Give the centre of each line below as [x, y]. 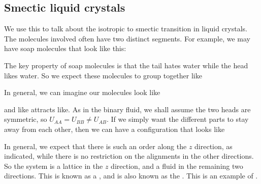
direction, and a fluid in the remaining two [177, 166]
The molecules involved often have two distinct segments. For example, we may [127, 38]
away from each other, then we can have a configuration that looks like [115, 129]
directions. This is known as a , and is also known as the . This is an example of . [131, 176]
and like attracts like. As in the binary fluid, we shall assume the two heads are [127, 109]
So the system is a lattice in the [54, 166]
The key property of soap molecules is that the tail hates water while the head [126, 65]
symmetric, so [26, 119]
